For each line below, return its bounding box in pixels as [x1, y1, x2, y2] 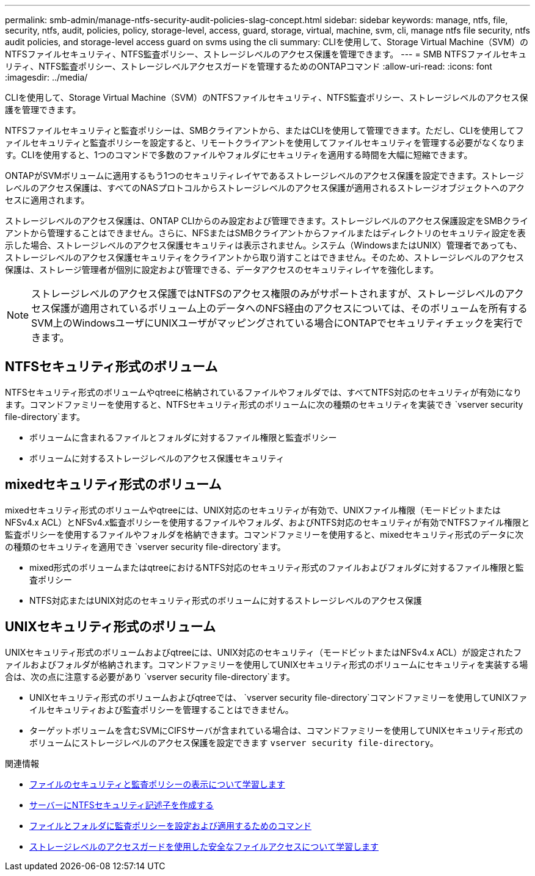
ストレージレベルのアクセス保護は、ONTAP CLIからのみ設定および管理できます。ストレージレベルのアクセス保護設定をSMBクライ [5, 215, 528, 226]
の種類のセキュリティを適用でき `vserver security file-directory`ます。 [5, 541, 286, 552]
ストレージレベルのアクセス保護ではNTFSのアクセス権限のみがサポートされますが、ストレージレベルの [31, 288, 505, 300]
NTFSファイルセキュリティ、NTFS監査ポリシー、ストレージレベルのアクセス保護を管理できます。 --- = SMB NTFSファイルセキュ [5, 49, 527, 59]
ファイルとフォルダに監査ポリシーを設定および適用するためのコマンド [29, 820, 311, 831]
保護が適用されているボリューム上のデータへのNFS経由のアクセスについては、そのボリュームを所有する [51, 302, 528, 314]
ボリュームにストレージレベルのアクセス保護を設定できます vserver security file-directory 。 [29, 737, 439, 748]
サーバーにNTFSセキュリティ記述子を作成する [29, 799, 214, 810]
